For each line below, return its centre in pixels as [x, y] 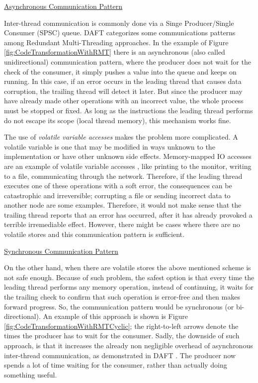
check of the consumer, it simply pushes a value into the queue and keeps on [120, 71]
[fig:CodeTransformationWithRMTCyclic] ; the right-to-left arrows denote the [121, 326]
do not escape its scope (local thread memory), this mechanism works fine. [118, 120]
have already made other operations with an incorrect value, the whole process [124, 101]
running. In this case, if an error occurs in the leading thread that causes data [123, 81]
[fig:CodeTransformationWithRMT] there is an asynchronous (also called [115, 52]
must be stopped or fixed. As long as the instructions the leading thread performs [129, 110]
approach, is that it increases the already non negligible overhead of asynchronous [129, 345]
